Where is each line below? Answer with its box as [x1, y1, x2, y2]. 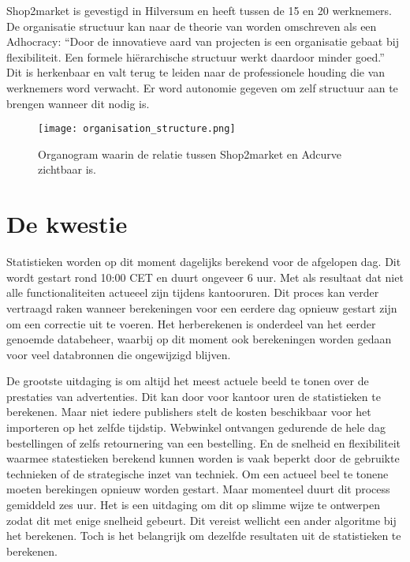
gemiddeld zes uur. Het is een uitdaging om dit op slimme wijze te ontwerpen [6, 496, 380, 513]
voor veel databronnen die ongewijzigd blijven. [6, 346, 231, 362]
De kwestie [6, 208, 128, 240]
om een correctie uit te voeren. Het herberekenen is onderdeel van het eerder [6, 315, 376, 332]
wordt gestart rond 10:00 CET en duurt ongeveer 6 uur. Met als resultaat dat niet [6, 268, 404, 285]
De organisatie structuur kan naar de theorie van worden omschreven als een [6, 17, 377, 34]
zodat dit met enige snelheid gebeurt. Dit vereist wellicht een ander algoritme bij [6, 511, 397, 528]
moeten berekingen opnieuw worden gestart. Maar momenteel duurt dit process [6, 481, 390, 497]
